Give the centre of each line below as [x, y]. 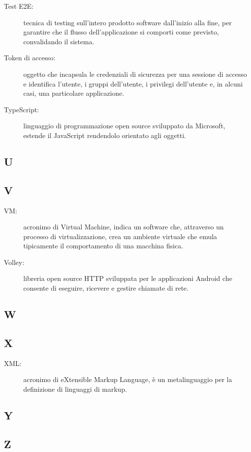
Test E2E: [19, 6]
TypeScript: [22, 109]
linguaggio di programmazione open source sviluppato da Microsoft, [124, 126]
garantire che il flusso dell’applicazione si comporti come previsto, [121, 32]
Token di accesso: [30, 58]
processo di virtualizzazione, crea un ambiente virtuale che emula [120, 236]
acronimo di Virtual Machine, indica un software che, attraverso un [124, 227]
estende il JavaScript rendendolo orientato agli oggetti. [105, 135]
